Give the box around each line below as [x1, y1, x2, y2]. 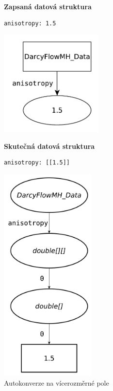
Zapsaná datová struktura [4, 1, 92, 11]
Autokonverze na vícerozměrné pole [4, 377, 109, 388]
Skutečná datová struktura [4, 141, 95, 151]
